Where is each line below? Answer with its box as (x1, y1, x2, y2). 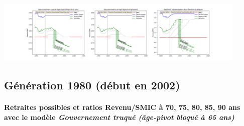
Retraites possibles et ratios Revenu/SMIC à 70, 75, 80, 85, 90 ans (4, 102, 240, 112)
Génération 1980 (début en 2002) (4, 77, 180, 93)
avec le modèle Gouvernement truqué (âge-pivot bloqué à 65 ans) (4, 111, 234, 122)
